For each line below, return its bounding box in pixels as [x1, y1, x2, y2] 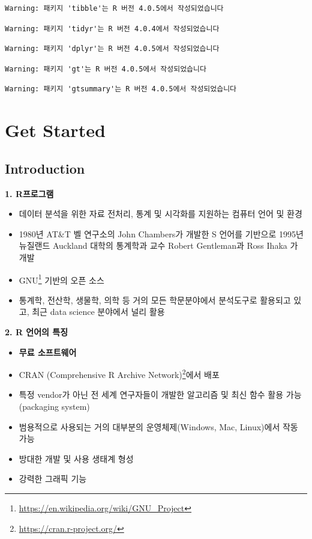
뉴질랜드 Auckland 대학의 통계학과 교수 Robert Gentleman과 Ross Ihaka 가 [19, 239, 298, 252]
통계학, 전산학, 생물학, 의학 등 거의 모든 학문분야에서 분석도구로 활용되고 [19, 293, 291, 306]
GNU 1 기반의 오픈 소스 [19, 272, 104, 286]
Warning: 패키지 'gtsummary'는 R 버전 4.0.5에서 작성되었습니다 [5, 85, 237, 94]
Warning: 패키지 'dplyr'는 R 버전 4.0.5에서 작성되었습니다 [5, 44, 220, 53]
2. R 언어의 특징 [5, 325, 68, 338]
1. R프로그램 [5, 187, 54, 199]
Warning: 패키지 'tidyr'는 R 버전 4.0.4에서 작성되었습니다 [5, 24, 220, 33]
